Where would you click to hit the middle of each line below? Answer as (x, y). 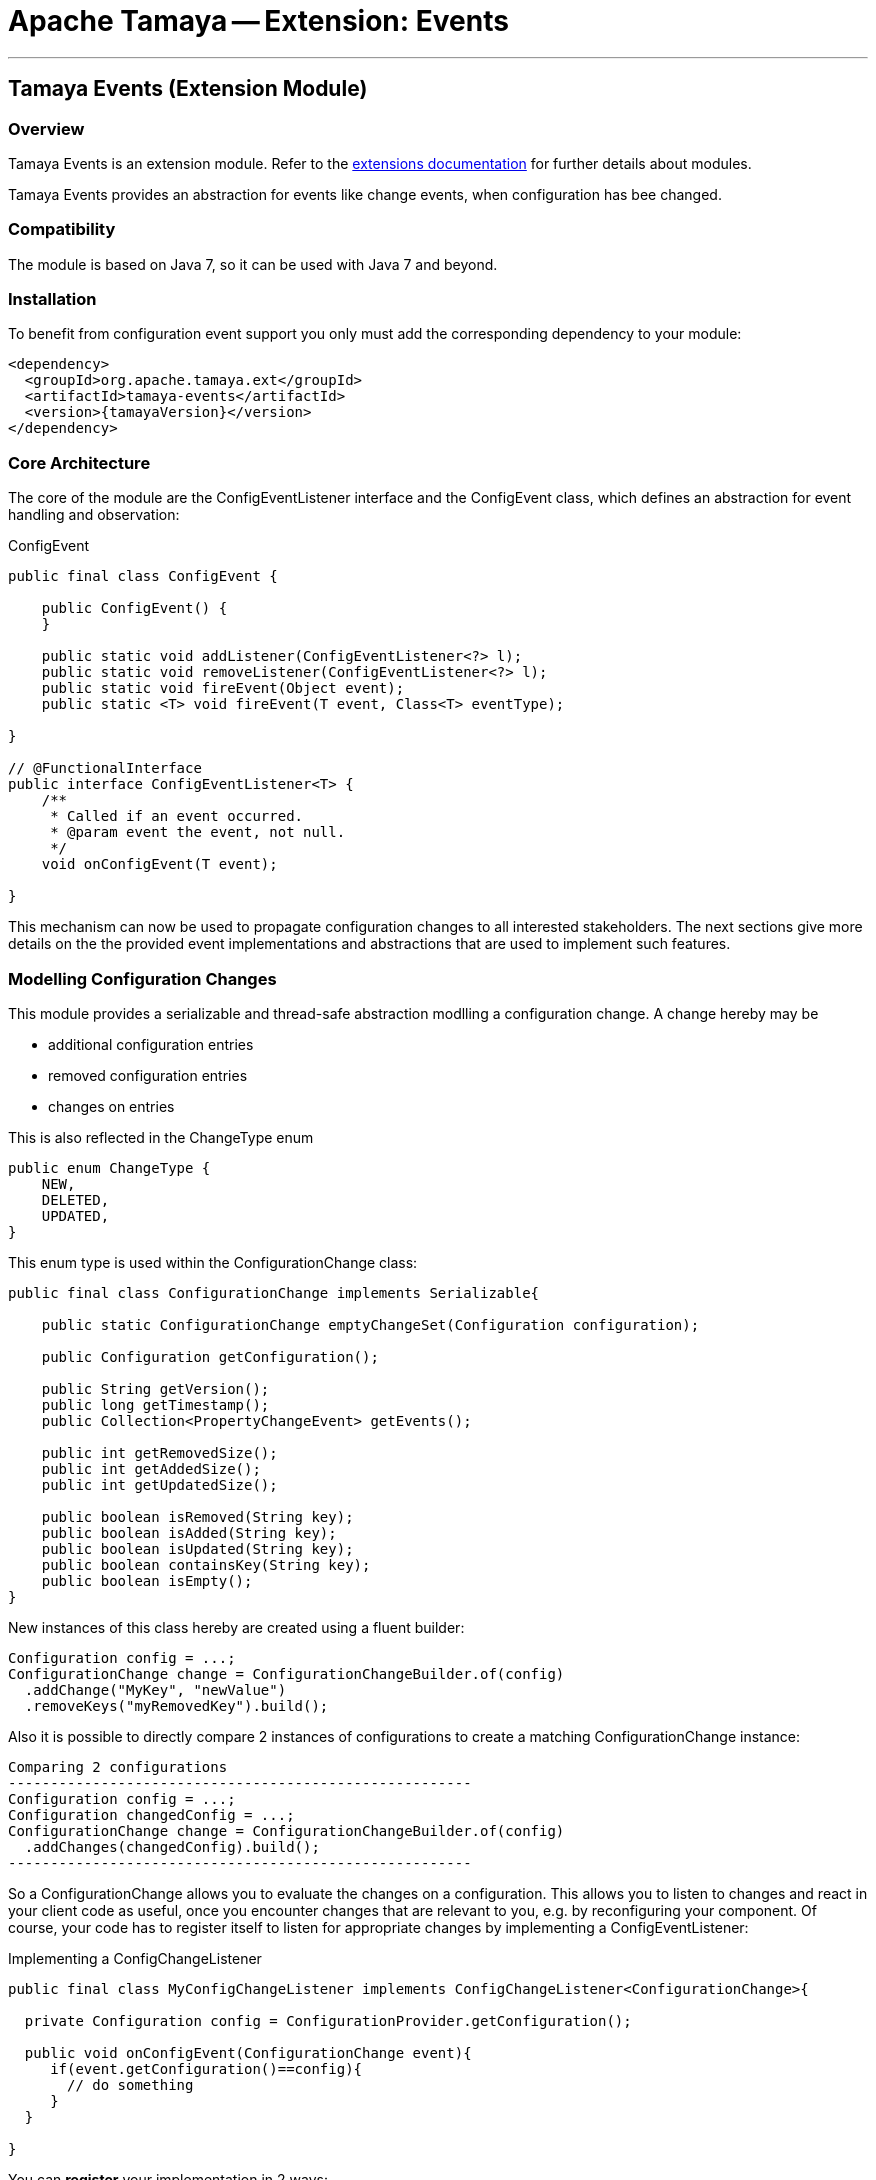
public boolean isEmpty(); (147, 1580)
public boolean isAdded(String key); (189, 1532)
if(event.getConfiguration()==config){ (206, 2068)
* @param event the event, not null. (198, 832)
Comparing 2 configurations (118, 1766)
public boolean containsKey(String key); (206, 1564)
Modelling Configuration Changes (142, 978)
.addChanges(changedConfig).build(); (172, 1846)
